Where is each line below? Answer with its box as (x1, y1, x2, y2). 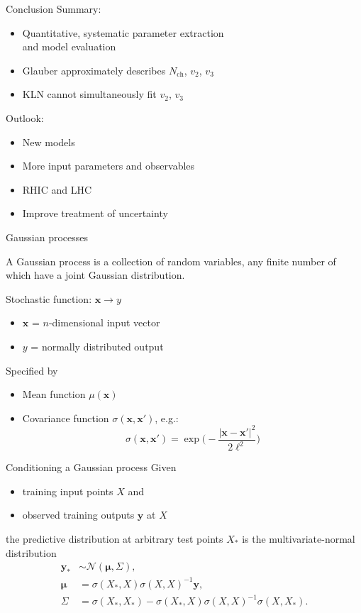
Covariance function (22, 410, 109, 425)
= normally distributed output (30, 338, 164, 353)
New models (22, 134, 75, 149)
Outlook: (6, 110, 44, 125)
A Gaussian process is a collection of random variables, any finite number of (6, 253, 336, 268)
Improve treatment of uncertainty (22, 206, 168, 221)
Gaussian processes (6, 229, 89, 244)
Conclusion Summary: (6, 1, 101, 16)
